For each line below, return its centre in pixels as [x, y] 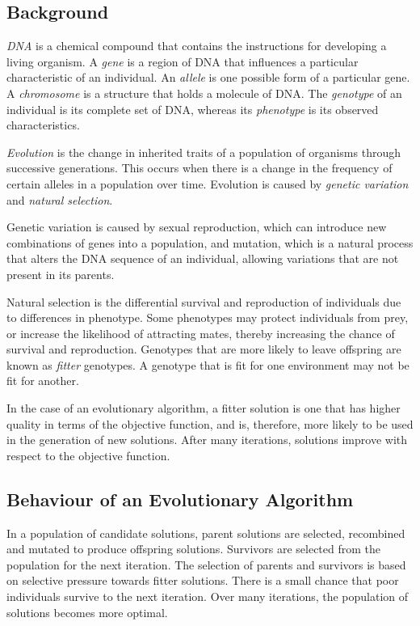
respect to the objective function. [88, 455]
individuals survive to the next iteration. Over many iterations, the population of [208, 596]
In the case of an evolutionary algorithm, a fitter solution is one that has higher [204, 408]
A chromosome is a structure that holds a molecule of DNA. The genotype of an [204, 93]
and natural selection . [60, 199]
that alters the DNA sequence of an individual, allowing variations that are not [203, 258]
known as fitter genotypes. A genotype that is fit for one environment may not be [208, 364]
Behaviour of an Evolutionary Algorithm [180, 499]
